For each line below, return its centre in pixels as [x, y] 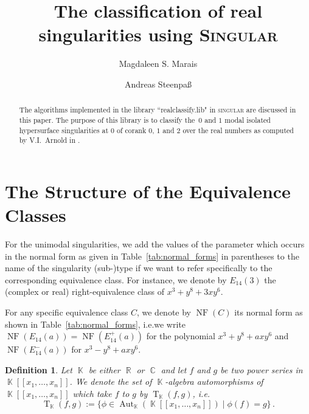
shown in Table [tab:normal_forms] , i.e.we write [95, 324]
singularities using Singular [158, 34]
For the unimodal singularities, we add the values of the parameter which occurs [155, 244]
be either [104, 369]
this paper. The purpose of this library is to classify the [107, 119]
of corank [131, 130]
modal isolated [248, 119]
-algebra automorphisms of [214, 381]
